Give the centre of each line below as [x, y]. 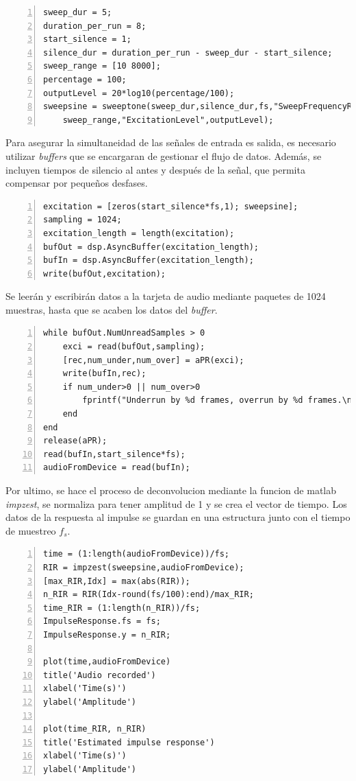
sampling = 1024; [82, 220]
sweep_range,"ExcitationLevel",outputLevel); [168, 120]
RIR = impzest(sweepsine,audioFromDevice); [144, 567]
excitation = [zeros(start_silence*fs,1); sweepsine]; [171, 206]
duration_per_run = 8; [95, 26]
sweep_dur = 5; [78, 12]
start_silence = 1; [87, 39]
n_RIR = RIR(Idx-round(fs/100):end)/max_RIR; [149, 595]
